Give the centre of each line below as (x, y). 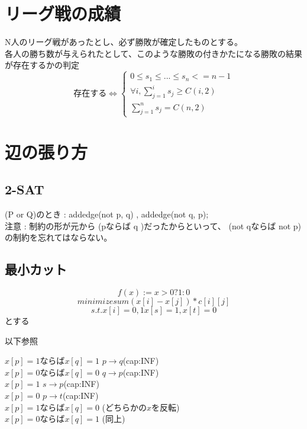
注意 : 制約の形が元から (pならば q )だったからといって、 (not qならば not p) (153, 225)
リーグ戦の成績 (63, 13)
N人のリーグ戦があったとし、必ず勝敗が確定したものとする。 (124, 42)
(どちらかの (125, 407)
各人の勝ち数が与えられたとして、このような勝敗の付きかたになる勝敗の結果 (153, 53)
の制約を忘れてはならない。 (59, 237)
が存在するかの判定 (42, 65)
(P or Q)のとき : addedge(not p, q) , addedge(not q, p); (107, 214)
